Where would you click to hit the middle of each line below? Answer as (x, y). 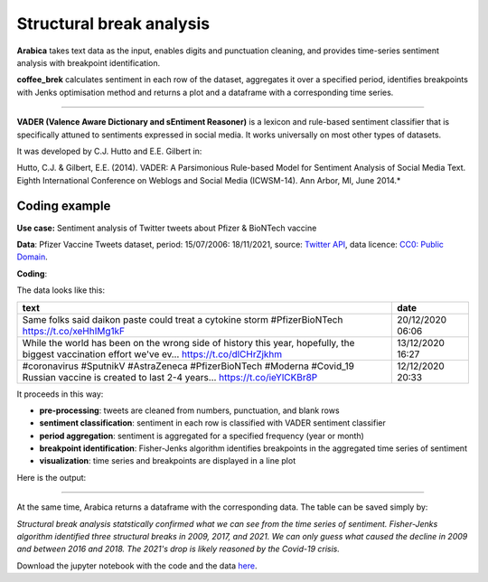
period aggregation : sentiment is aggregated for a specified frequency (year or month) (202, 436)
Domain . (33, 257)
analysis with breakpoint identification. (89, 62)
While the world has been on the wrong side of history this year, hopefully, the (188, 343)
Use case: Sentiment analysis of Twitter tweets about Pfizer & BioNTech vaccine (167, 228)
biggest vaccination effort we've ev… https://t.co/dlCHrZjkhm (152, 354)
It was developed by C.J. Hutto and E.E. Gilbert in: (109, 151)
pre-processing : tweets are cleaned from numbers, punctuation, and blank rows (189, 410)
